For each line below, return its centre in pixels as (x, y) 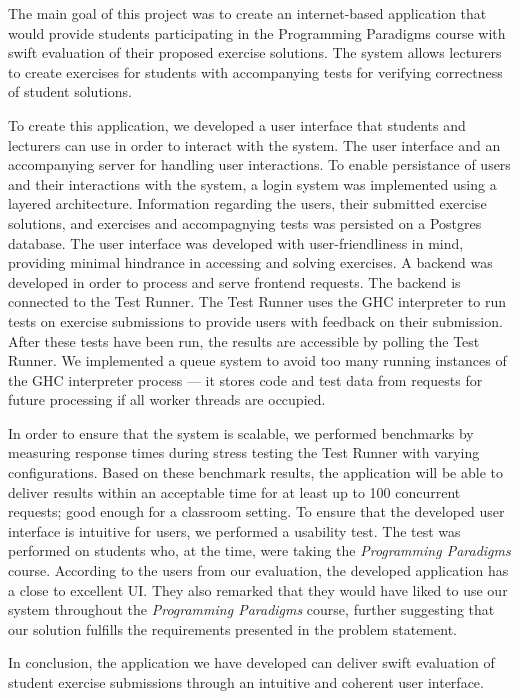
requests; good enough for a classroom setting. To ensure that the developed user (256, 511)
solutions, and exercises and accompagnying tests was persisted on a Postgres (245, 222)
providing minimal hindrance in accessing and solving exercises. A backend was (250, 262)
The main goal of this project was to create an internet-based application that (247, 13)
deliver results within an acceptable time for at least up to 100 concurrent (234, 491)
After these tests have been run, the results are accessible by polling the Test (244, 340)
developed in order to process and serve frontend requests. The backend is (234, 281)
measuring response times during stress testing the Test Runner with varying (244, 452)
